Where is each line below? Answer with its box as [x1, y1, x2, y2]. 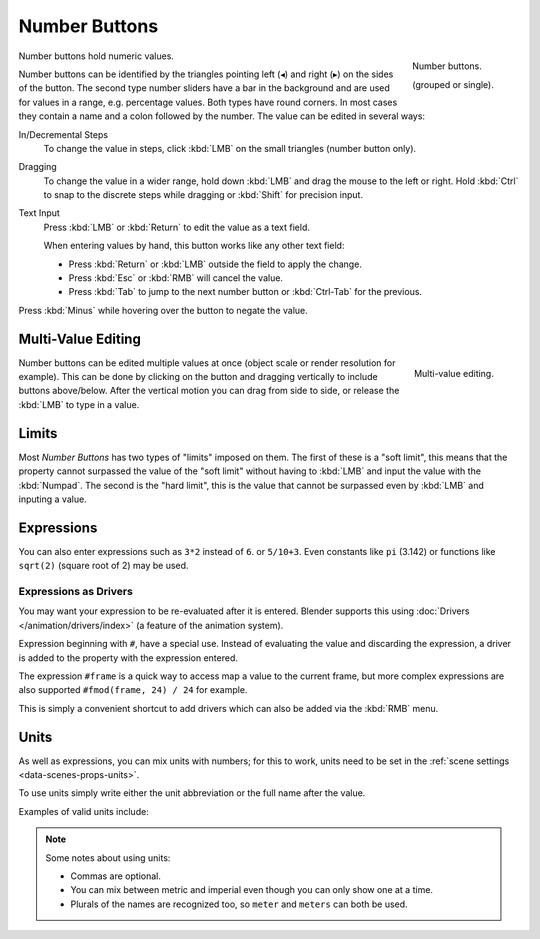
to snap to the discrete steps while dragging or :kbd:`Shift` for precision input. [43, 189, 364, 201]
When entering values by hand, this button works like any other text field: [43, 240, 345, 252]
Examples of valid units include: [18, 805, 149, 817]
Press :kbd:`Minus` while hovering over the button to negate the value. [18, 304, 309, 316]
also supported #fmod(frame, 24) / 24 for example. [18, 684, 248, 696]
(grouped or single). [411, 78, 494, 90]
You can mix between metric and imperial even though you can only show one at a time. [70, 884, 434, 896]
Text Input [18, 207, 60, 219]
